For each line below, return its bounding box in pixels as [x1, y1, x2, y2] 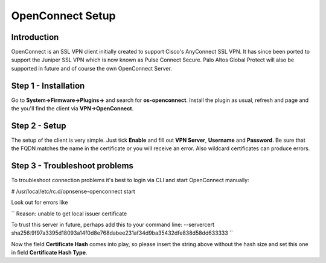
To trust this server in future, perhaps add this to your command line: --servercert [11, 221, 214, 228]
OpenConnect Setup [11, 9, 116, 22]
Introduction [11, 32, 59, 42]
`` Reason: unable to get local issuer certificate [11, 210, 127, 217]
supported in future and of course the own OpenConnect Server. [11, 65, 172, 72]
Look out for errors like [11, 199, 68, 206]
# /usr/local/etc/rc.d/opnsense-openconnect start [11, 188, 135, 195]
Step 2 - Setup [11, 121, 66, 131]
